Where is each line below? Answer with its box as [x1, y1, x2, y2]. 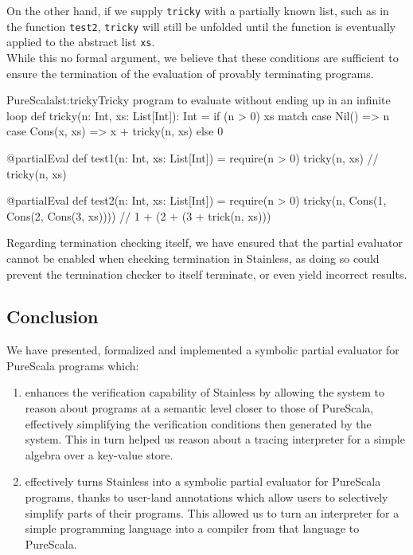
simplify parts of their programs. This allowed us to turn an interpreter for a [25, 504, 399, 521]
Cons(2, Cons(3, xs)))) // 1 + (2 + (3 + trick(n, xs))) [6, 207, 271, 224]
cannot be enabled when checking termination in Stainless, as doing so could [6, 249, 380, 266]
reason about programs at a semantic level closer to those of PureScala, [25, 400, 374, 416]
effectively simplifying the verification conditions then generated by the [25, 415, 372, 432]
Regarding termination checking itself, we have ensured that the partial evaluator [6, 234, 403, 251]
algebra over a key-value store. [25, 446, 173, 463]
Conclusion [6, 304, 99, 329]
